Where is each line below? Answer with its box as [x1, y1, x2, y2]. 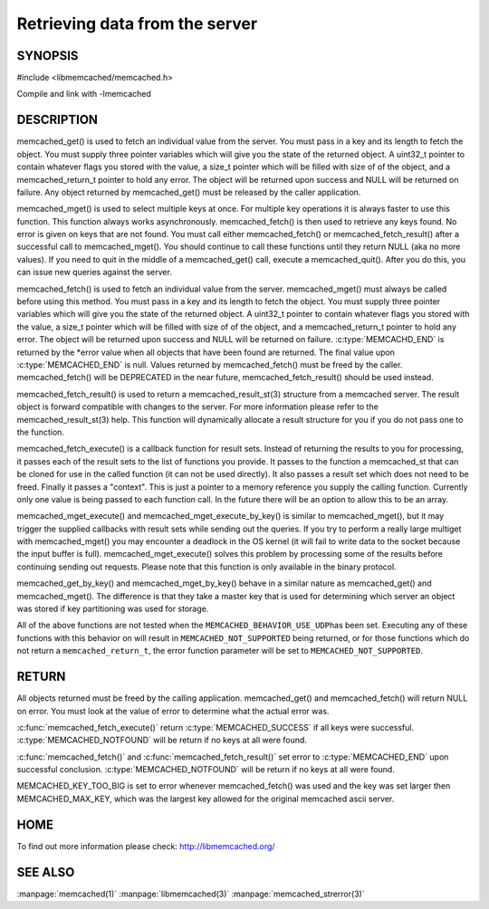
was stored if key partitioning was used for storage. [16, 603, 209, 615]
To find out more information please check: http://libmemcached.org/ [16, 840, 275, 851]
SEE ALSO [16, 865, 75, 880]
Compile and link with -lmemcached [16, 89, 151, 100]
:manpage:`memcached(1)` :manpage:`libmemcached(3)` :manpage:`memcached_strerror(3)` [16, 888, 366, 899]
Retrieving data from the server [16, 14, 258, 33]
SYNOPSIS [16, 48, 79, 63]
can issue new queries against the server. [16, 267, 172, 278]
